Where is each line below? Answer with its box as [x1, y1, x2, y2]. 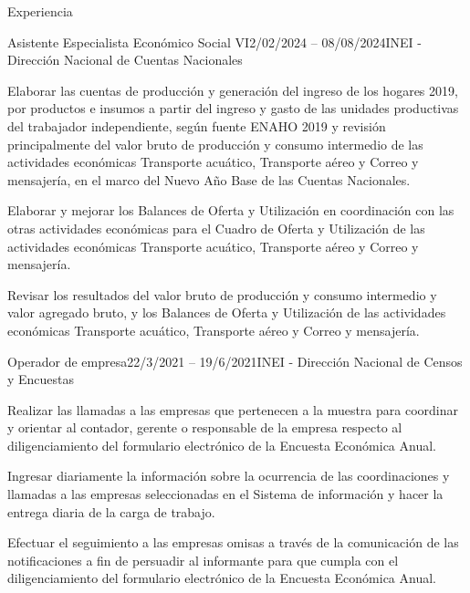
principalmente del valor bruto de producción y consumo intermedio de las [7, 134, 423, 153]
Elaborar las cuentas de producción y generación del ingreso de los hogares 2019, [7, 80, 458, 99]
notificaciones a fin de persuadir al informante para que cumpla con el [7, 550, 399, 569]
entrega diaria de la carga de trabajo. [7, 502, 215, 521]
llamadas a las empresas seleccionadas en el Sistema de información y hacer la [7, 484, 444, 504]
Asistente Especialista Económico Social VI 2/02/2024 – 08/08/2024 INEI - [7, 32, 422, 51]
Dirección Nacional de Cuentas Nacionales [7, 50, 243, 69]
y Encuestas [7, 369, 75, 389]
